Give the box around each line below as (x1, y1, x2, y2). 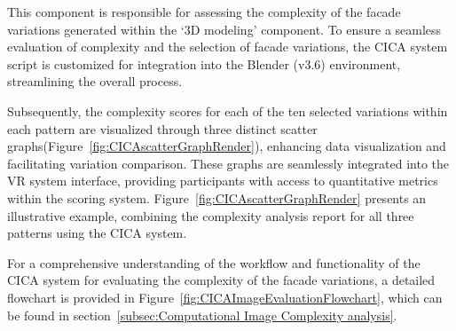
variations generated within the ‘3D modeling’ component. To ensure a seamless (7, 20, 442, 38)
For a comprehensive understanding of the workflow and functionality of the (7, 253, 421, 272)
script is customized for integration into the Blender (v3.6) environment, (7, 54, 401, 73)
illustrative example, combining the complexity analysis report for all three (7, 206, 414, 225)
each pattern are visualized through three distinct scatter (7, 119, 318, 138)
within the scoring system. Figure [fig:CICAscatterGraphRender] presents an (7, 188, 427, 207)
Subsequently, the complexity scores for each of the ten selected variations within (7, 101, 448, 120)
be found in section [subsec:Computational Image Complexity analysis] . (7, 305, 397, 324)
